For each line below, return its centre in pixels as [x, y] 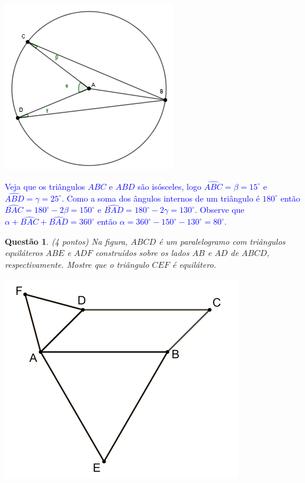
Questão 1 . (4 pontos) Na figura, [66, 241]
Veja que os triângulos [45, 186]
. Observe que [219, 210]
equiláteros [24, 253]
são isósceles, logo [169, 186]
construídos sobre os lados [142, 253]
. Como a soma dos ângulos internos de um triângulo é [161, 198]
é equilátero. [194, 265]
